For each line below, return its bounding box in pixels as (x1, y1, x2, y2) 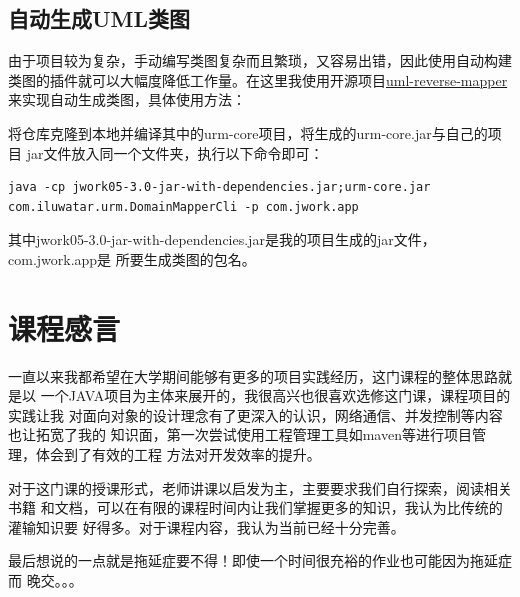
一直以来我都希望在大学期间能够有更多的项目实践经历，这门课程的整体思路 (8, 365, 498, 386)
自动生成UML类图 (8, 3, 191, 34)
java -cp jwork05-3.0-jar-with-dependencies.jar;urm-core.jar (8, 180, 431, 195)
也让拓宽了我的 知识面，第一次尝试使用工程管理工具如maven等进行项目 (8, 424, 472, 445)
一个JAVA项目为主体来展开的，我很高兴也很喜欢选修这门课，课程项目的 (40, 385, 511, 406)
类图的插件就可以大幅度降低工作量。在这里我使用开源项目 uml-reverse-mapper (8, 69, 508, 90)
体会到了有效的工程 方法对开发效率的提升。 (35, 444, 321, 465)
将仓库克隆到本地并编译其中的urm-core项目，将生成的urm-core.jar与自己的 (8, 122, 488, 143)
